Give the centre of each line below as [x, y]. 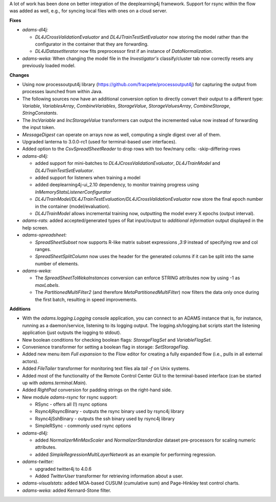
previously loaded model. [49, 66]
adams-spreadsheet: [44, 235]
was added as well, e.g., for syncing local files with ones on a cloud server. [88, 11]
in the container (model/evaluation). [73, 206]
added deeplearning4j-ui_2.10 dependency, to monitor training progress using [117, 185]
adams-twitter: [38, 462]
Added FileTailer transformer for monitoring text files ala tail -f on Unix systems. [106, 368]
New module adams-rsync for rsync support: [70, 397]
